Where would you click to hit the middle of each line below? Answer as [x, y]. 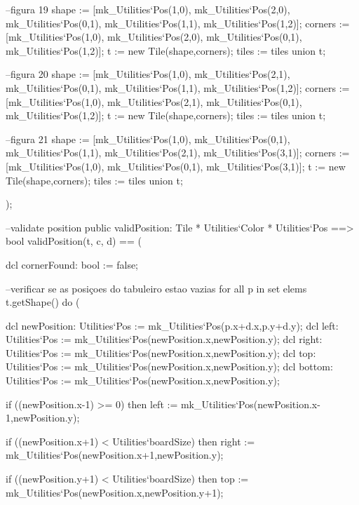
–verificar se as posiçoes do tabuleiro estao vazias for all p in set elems [156, 288]
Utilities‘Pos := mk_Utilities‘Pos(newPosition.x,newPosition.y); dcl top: [161, 352]
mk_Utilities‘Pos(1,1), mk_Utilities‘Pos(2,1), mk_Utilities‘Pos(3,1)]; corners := [178, 153]
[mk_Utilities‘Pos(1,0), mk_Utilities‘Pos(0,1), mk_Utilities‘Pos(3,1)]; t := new [176, 166]
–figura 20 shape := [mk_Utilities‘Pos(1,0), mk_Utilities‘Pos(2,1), [148, 74]
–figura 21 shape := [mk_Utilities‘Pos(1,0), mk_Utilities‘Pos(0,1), [148, 139]
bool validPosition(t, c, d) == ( [74, 241]
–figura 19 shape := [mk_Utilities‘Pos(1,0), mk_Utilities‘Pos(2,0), [148, 9]
